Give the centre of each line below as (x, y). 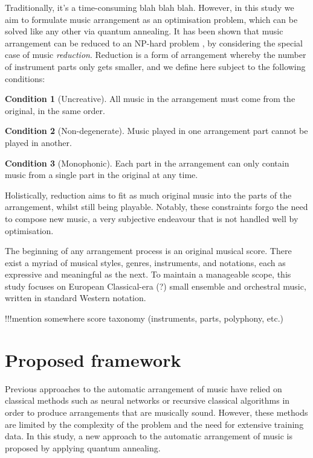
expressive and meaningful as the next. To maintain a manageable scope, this (148, 274)
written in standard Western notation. (76, 298)
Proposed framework (93, 359)
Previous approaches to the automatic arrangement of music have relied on (144, 388)
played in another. (38, 142)
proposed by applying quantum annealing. (83, 447)
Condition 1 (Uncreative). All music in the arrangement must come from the (150, 99)
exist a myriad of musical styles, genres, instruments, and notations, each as (145, 262)
